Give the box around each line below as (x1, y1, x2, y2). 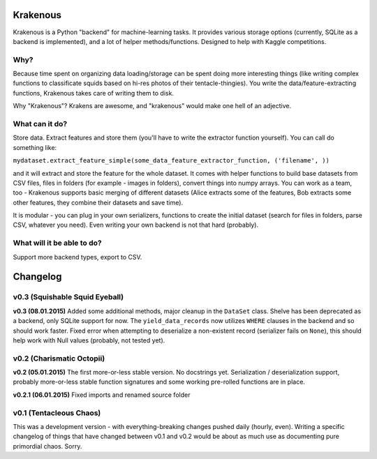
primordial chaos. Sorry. (13, 442, 82, 450)
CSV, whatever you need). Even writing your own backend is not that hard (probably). (13, 220, 258, 229)
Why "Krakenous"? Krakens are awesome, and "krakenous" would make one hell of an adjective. (13, 102, 292, 110)
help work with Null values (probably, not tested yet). (13, 336, 165, 345)
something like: (13, 143, 57, 151)
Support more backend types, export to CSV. (13, 253, 142, 261)
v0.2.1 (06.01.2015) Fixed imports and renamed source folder (13, 391, 191, 399)
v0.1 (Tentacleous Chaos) (13, 408, 101, 418)
